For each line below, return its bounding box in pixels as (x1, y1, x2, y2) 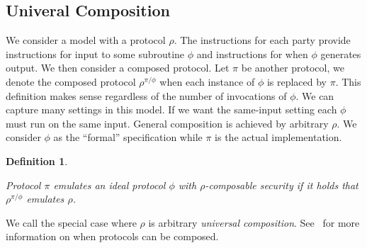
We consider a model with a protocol (6, 33, 166, 47)
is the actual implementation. (215, 130, 342, 145)
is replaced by (266, 74, 327, 89)
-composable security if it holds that (205, 177, 358, 192)
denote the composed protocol (6, 74, 136, 89)
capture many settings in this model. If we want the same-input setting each (6, 102, 337, 117)
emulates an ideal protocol (53, 177, 166, 192)
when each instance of (159, 74, 255, 89)
